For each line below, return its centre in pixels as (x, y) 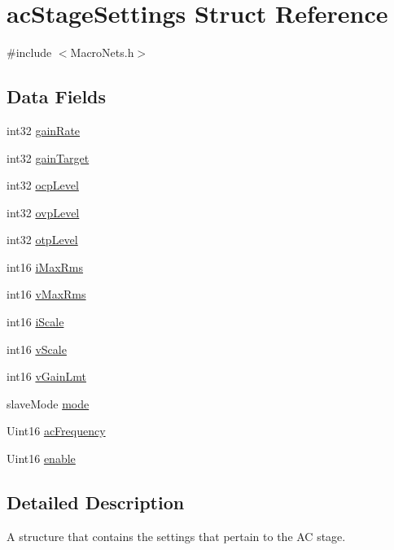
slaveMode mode (48, 403)
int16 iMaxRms (45, 266)
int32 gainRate (44, 130)
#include (29, 52)
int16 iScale (35, 322)
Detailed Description (96, 502)
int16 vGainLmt (46, 376)
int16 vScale (37, 349)
